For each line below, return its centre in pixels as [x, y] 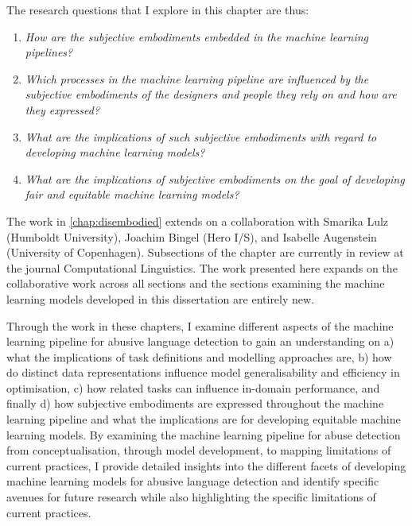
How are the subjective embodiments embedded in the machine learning [196, 36]
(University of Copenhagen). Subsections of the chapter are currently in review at [205, 252]
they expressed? [62, 109]
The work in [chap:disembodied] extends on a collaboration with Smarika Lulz [198, 220]
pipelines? [49, 52]
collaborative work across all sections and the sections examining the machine [196, 283]
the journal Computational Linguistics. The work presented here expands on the [202, 267]
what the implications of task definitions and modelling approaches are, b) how [199, 356]
